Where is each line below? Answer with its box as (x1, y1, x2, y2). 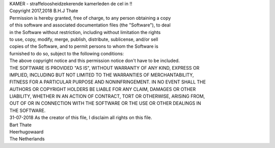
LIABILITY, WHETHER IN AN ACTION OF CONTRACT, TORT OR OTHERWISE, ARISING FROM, (9, 93, 205, 99)
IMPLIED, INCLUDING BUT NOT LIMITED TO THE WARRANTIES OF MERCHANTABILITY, (9, 72, 194, 78)
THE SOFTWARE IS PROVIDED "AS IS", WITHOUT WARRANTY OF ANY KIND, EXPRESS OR (9, 65, 200, 71)
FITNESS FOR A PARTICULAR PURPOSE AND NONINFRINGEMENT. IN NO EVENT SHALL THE (9, 79, 206, 85)
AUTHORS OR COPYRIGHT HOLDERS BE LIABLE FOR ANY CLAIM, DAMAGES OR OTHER (9, 86, 196, 92)
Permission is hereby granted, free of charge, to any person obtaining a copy (9, 15, 171, 21)
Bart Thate (9, 122, 32, 128)
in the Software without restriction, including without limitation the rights (9, 29, 161, 35)
